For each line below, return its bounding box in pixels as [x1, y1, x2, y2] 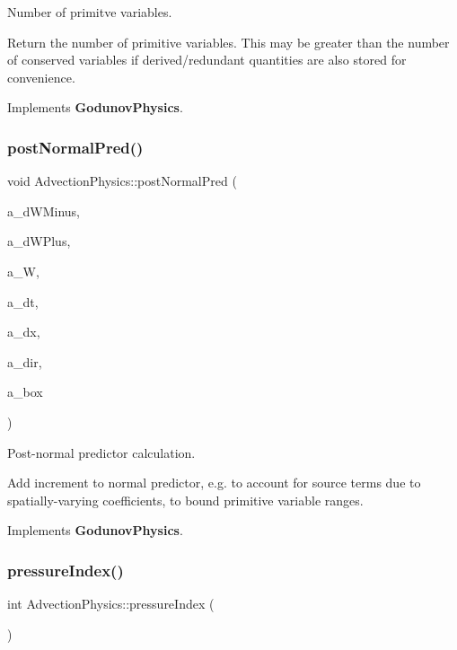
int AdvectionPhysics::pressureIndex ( [7, 594, 215, 613]
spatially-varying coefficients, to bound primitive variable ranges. [7, 490, 364, 509]
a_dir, [7, 352, 42, 371]
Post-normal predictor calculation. [7, 443, 196, 461]
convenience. [7, 67, 75, 86]
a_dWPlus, [7, 232, 71, 250]
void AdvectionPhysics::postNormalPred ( [7, 171, 237, 190]
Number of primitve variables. [7, 3, 172, 21]
